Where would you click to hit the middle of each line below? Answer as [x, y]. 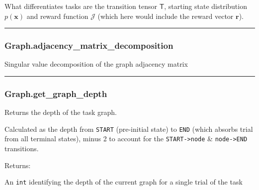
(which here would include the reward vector [166, 16]
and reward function [57, 16]
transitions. [22, 148]
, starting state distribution [206, 6]
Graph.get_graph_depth [56, 93]
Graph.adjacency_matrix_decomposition [89, 46]
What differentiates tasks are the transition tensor [81, 6]
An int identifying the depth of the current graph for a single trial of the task [124, 182]
